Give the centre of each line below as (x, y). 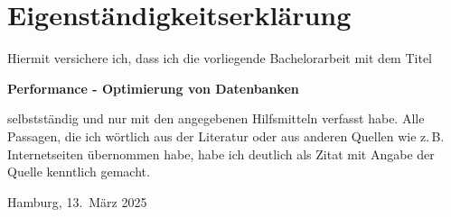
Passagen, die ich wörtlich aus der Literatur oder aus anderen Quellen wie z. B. (226, 136)
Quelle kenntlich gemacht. (79, 172)
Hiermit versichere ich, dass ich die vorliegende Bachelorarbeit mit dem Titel (220, 58)
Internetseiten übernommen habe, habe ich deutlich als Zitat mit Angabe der (221, 154)
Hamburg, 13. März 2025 (77, 201)
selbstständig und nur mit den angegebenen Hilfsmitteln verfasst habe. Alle (216, 118)
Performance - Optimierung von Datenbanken (153, 88)
